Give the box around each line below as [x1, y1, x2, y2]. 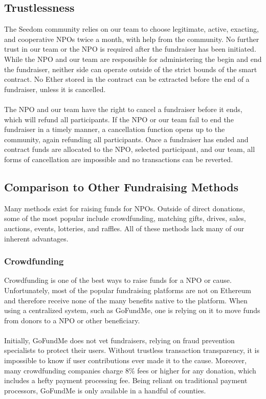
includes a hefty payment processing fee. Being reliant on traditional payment [4, 375, 248, 386]
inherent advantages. [4, 233, 69, 243]
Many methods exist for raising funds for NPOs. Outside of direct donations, [4, 203, 245, 213]
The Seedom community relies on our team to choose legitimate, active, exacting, [4, 24, 259, 34]
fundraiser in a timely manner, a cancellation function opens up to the [4, 124, 225, 135]
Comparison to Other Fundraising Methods [4, 179, 239, 194]
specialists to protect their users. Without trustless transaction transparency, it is [4, 345, 259, 356]
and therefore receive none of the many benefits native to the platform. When [4, 295, 248, 305]
